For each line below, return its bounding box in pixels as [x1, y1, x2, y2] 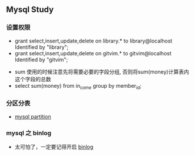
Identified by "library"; [14, 44, 69, 51]
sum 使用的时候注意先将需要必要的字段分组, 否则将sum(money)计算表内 [14, 68, 190, 75]
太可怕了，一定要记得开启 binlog [14, 144, 94, 151]
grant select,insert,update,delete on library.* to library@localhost [14, 37, 173, 44]
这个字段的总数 [14, 75, 51, 82]
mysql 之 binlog [6, 129, 52, 137]
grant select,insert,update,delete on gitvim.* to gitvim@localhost [14, 49, 172, 57]
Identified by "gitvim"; [14, 56, 68, 63]
